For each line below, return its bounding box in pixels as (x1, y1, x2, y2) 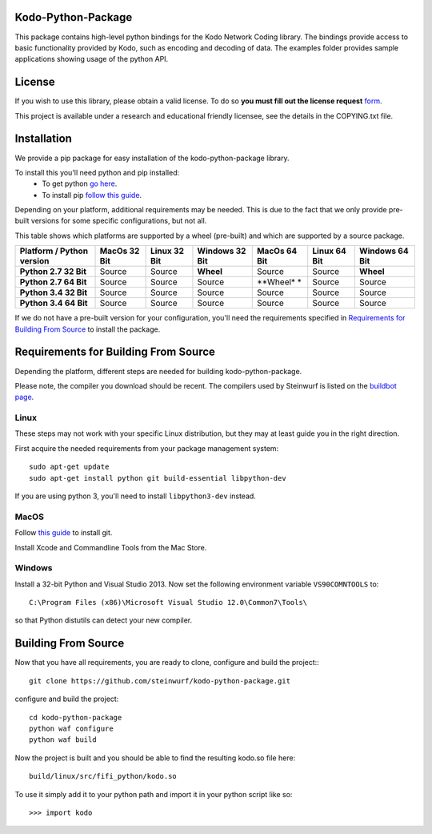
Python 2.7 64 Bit (19, 276, 87, 288)
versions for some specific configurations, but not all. (30, 216, 207, 226)
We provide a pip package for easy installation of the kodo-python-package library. (14, 153, 290, 163)
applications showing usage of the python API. (14, 54, 169, 64)
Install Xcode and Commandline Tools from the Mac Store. (14, 542, 207, 552)
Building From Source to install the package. (14, 324, 161, 334)
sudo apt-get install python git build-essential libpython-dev (29, 473, 287, 482)
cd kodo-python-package (29, 713, 122, 722)
